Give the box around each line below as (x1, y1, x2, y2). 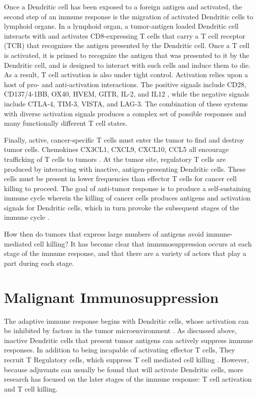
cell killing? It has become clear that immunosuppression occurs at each (34, 238, 252, 248)
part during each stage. (4, 257, 74, 268)
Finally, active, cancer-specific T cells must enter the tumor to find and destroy (4, 134, 245, 145)
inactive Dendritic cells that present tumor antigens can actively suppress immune (4, 335, 253, 345)
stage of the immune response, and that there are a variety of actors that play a (4, 248, 247, 258)
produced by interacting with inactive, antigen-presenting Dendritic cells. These (4, 163, 246, 174)
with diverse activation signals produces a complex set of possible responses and (4, 108, 247, 118)
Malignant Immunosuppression (4, 287, 219, 307)
